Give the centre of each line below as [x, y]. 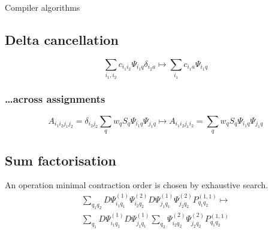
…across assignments [55, 99]
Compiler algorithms [43, 7]
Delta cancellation [62, 39]
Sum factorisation [61, 160]
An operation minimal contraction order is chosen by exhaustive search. [137, 185]
